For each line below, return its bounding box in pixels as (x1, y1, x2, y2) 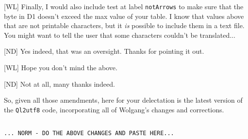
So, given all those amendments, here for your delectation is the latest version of (4, 95, 243, 105)
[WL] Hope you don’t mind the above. (4, 62, 117, 73)
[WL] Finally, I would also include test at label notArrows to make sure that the (4, 1, 244, 11)
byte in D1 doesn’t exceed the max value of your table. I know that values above (4, 11, 244, 21)
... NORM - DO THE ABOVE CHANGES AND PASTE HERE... (4, 130, 174, 137)
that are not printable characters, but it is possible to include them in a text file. (4, 20, 245, 31)
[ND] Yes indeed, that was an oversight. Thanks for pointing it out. (4, 46, 204, 56)
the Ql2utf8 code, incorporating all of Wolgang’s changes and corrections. (4, 104, 224, 114)
